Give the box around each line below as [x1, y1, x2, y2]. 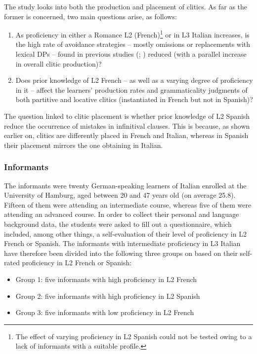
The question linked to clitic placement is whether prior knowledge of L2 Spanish [4, 111, 250, 121]
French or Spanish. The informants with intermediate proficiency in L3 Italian [4, 238, 241, 248]
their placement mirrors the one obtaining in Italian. [4, 140, 163, 150]
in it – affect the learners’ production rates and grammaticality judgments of [15, 84, 248, 95]
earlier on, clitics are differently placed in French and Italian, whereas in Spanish [4, 130, 249, 141]
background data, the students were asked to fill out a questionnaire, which [4, 218, 232, 229]
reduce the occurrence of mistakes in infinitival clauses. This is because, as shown [4, 120, 250, 131]
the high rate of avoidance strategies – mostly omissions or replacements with [15, 39, 251, 49]
